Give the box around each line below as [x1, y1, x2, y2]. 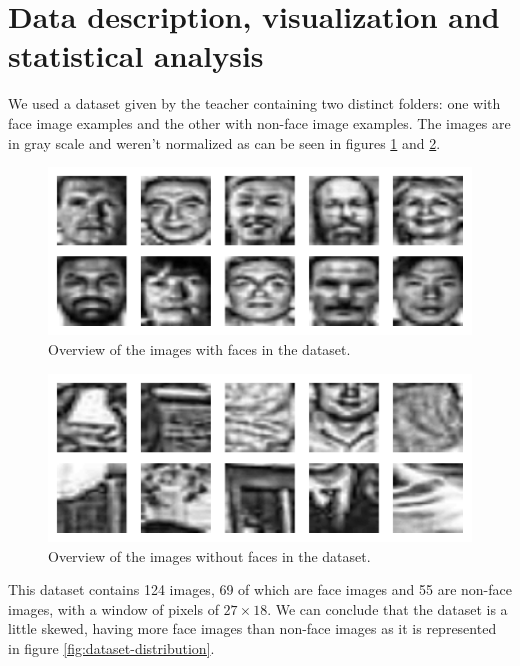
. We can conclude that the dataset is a [267, 598, 508, 619]
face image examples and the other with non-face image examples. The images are [8, 112, 511, 133]
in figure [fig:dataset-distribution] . [8, 637, 215, 658]
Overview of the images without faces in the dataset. [48, 545, 371, 566]
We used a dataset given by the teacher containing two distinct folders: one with [8, 93, 501, 114]
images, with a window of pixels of [8, 598, 219, 619]
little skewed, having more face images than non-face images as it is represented [8, 618, 497, 639]
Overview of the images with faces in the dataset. [48, 339, 351, 359]
